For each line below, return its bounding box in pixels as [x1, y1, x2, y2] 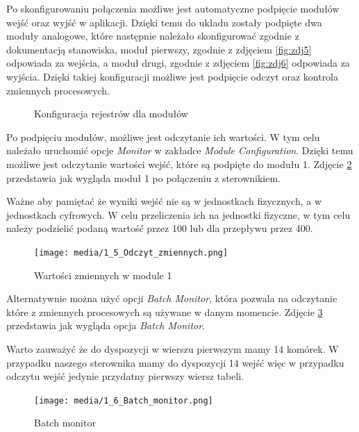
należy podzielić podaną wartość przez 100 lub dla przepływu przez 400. [6, 221, 313, 235]
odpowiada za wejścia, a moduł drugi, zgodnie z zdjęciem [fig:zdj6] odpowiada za [6, 56, 350, 70]
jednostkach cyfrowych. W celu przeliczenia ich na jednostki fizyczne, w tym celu [6, 207, 351, 222]
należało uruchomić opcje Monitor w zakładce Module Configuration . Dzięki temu [6, 143, 353, 158]
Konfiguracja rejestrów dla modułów [34, 106, 188, 121]
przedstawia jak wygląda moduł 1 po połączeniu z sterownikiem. [6, 170, 281, 185]
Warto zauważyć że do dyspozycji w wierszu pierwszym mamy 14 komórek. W [6, 341, 339, 356]
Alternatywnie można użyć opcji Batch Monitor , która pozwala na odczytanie [6, 291, 337, 306]
